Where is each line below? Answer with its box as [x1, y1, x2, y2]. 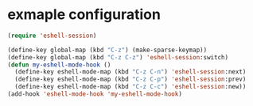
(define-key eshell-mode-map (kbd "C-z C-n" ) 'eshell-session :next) [14, 68, 247, 76]
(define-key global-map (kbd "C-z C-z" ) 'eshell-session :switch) [7, 53, 228, 61]
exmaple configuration [7, 6, 161, 24]
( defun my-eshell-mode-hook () [7, 61, 111, 69]
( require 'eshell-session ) [7, 32, 97, 40]
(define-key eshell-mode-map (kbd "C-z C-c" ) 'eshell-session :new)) [14, 83, 247, 91]
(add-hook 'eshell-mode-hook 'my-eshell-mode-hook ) [7, 90, 182, 98]
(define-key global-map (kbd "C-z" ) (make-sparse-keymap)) [7, 46, 208, 54]
